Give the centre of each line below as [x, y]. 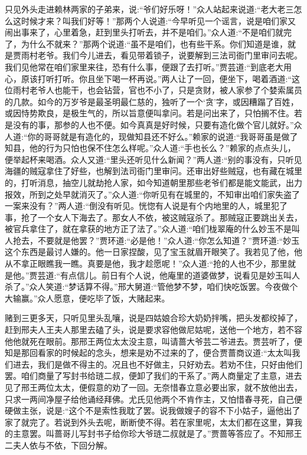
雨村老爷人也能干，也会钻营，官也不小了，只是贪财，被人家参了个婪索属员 [157, 90]
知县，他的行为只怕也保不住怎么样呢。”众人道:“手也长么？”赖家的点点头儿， [150, 148]
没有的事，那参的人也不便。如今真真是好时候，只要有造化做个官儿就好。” [153, 124]
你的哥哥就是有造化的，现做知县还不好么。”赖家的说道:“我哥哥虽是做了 [163, 136]
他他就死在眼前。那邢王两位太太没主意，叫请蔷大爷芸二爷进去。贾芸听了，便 [153, 341]
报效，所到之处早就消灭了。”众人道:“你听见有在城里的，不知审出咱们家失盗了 [153, 194]
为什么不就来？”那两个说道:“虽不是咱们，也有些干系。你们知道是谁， [154, 43]
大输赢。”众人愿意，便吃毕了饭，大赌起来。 [87, 298]
